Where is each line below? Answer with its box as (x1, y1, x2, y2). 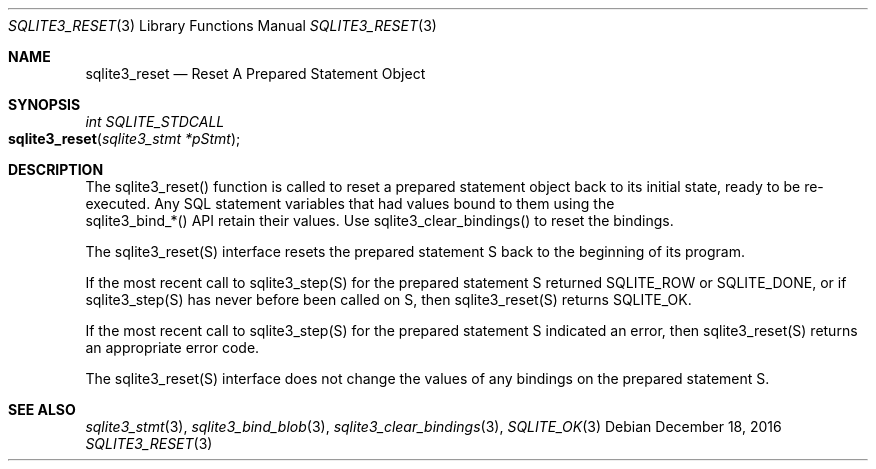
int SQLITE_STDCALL (85, 113, 225, 130)
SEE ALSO (8, 401, 76, 418)
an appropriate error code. (85, 339, 260, 356)
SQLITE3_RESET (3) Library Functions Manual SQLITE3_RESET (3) (8, 17, 437, 34)
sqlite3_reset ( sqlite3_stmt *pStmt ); (8, 130, 241, 147)
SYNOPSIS (8, 96, 81, 113)
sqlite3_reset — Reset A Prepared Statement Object (85, 65, 426, 82)
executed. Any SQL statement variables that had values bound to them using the (85, 195, 615, 212)
